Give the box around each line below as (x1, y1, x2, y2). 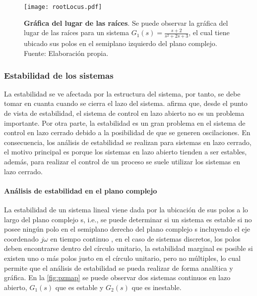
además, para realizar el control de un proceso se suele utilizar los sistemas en (4, 156, 240, 166)
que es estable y (55, 282, 104, 292)
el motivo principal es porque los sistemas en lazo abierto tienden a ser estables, (4, 147, 247, 157)
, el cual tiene (189, 27, 230, 38)
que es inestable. (131, 282, 182, 292)
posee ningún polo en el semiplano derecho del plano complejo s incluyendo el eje (4, 224, 251, 234)
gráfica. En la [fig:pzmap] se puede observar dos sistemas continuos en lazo (4, 272, 231, 283)
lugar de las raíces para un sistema (24, 27, 129, 38)
